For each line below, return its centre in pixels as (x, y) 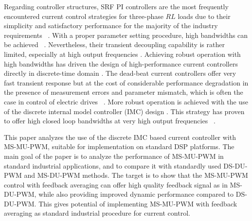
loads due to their (204, 16)
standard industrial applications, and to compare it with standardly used (113, 165)
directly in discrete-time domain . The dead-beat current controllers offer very (120, 73)
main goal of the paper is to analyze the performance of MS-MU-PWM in (114, 156)
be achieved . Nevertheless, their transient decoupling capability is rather (114, 44)
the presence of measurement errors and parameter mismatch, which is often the (124, 92)
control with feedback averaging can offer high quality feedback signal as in (116, 184)
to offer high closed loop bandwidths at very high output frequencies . (110, 121)
